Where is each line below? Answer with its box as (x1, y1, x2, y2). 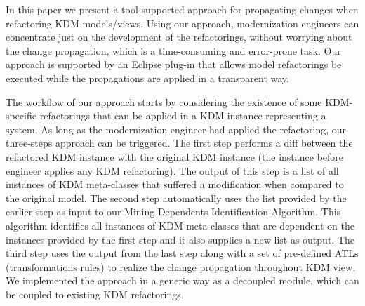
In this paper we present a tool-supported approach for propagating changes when (6, 2, 359, 16)
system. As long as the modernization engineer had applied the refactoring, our (6, 121, 347, 136)
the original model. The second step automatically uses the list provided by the (6, 190, 347, 205)
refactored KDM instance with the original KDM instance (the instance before (6, 149, 344, 164)
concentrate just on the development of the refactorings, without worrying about (6, 29, 352, 44)
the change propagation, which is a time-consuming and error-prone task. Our (6, 43, 341, 58)
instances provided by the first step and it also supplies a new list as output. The (6, 232, 354, 246)
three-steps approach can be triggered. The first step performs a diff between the (6, 135, 353, 150)
